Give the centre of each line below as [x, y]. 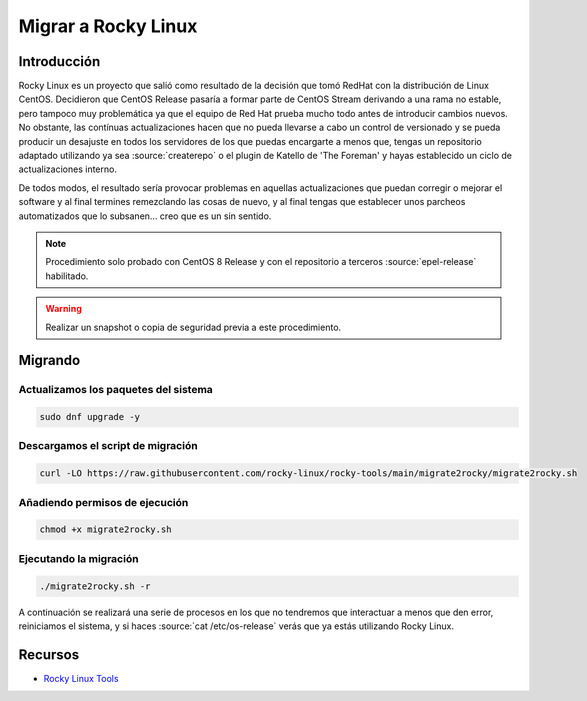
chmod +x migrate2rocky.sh [105, 529]
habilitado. [67, 276]
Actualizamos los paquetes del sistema [116, 390]
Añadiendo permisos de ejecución [103, 502]
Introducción [59, 61]
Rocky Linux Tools [81, 678]
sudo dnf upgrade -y [89, 417]
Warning [63, 309]
